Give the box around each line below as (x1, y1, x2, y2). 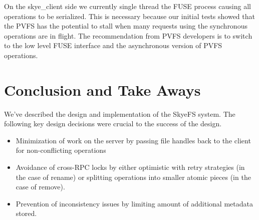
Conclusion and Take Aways (4, 79, 201, 100)
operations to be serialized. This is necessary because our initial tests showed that (4, 11, 255, 21)
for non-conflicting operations (16, 145, 106, 155)
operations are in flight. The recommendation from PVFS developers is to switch (4, 30, 252, 41)
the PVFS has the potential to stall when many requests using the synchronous (4, 21, 247, 31)
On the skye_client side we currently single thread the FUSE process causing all (4, 1, 251, 11)
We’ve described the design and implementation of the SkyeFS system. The (4, 108, 235, 119)
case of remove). (16, 181, 65, 192)
